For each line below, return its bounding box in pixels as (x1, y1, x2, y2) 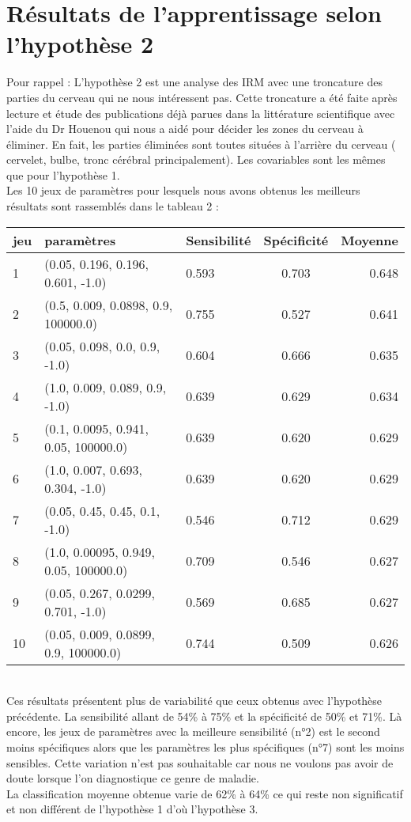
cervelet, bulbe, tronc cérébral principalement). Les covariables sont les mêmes (6, 151, 386, 168)
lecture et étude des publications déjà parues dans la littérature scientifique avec (6, 104, 395, 121)
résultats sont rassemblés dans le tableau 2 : (6, 198, 219, 214)
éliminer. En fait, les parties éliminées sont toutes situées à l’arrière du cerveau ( (6, 135, 396, 152)
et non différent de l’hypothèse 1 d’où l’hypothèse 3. (6, 801, 258, 817)
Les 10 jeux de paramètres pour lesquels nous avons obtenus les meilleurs (6, 182, 360, 199)
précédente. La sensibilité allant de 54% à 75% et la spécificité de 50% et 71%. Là (6, 707, 402, 724)
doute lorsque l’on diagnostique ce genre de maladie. (6, 770, 259, 786)
